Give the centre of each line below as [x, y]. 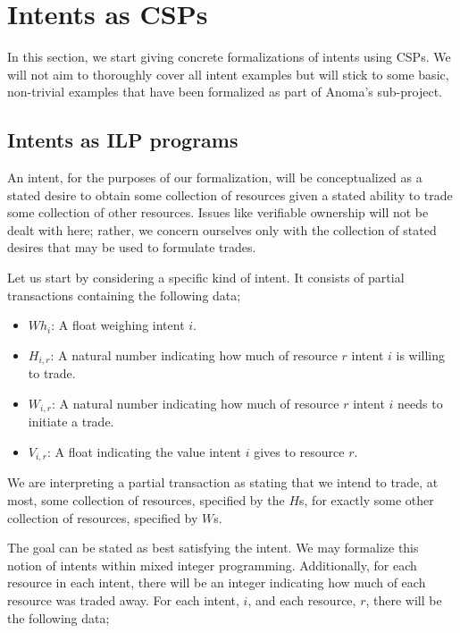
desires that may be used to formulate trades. [132, 247]
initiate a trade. [71, 422]
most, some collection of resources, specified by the [146, 500]
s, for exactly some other [367, 500]
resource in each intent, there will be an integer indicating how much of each [217, 582]
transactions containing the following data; [124, 295]
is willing [421, 354]
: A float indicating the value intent [144, 451]
